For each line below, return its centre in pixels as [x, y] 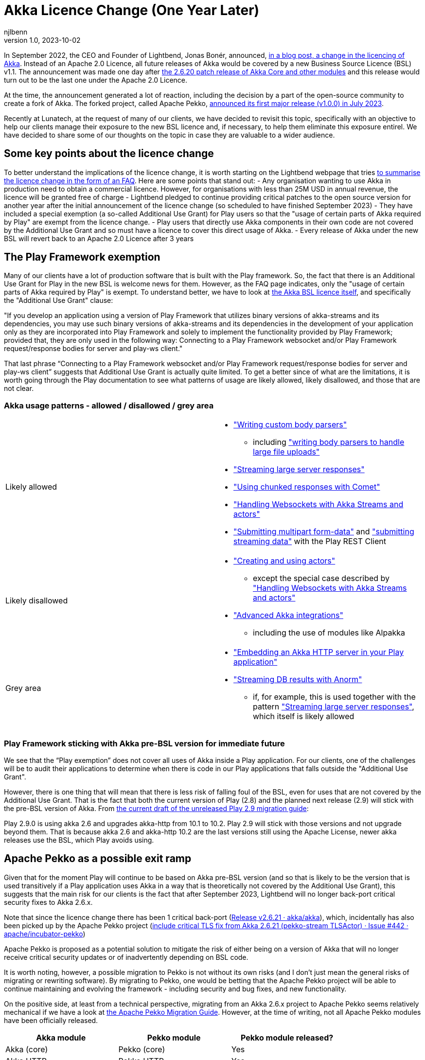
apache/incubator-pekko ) [45, 934]
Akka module [61, 1037]
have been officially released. [51, 1020]
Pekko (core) [142, 1049]
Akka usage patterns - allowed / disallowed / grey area [109, 405]
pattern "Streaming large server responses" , [334, 707]
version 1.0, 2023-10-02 [42, 40]
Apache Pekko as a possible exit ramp [98, 859]
